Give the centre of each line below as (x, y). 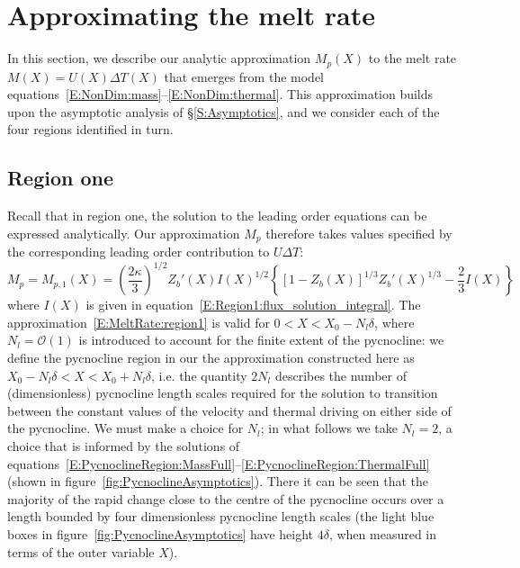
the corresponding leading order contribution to (139, 252)
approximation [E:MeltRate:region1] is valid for (139, 322)
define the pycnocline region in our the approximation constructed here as (211, 358)
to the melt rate (412, 58)
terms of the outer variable (81, 551)
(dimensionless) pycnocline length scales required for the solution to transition (223, 393)
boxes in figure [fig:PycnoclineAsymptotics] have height (161, 534)
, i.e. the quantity (199, 375)
